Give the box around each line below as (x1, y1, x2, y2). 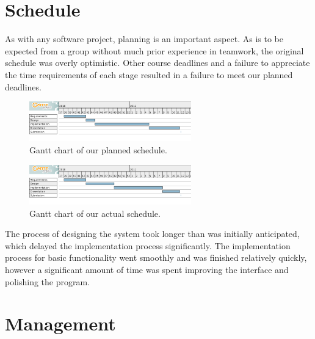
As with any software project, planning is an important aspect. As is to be (5, 32, 283, 45)
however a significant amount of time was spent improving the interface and (5, 263, 289, 275)
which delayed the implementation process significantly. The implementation (5, 239, 291, 252)
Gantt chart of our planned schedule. (29, 144, 167, 156)
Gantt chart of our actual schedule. (29, 206, 161, 219)
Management (5, 311, 116, 336)
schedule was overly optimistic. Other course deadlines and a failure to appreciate (5, 56, 310, 69)
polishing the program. (5, 275, 90, 288)
